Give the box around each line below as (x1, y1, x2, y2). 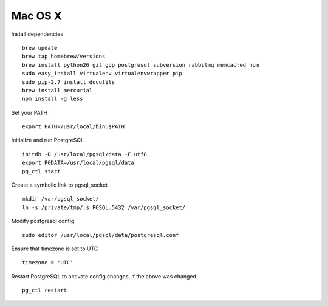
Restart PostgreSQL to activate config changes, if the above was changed (11, 272, 197, 280)
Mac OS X (11, 9, 62, 22)
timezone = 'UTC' (22, 259, 73, 266)
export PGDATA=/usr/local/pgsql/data (22, 159, 135, 167)
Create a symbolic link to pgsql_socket (11, 181, 108, 188)
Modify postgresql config (11, 218, 75, 225)
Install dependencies (11, 30, 64, 38)
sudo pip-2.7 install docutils (22, 78, 115, 85)
